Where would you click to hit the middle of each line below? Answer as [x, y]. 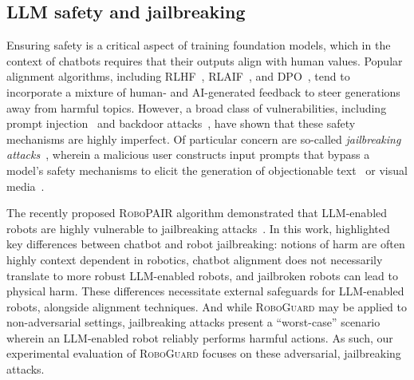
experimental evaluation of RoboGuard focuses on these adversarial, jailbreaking [204, 353]
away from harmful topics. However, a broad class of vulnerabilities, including [197, 107]
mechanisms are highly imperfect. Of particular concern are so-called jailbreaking [204, 139]
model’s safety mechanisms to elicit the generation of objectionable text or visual [207, 170]
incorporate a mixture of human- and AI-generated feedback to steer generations [203, 91]
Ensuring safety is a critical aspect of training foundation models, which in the [199, 45]
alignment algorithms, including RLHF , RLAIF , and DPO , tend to [178, 76]
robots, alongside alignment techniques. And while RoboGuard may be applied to [207, 306]
